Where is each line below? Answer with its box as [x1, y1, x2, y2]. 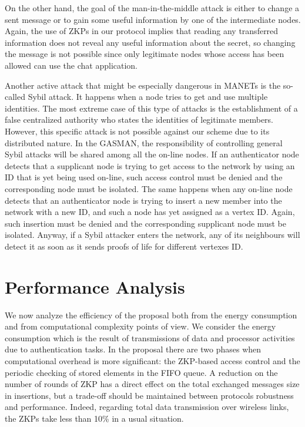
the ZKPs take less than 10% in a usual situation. [5, 412, 184, 424]
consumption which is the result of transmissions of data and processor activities [5, 331, 295, 344]
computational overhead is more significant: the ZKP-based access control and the [5, 354, 300, 367]
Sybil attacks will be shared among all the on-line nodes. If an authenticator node [5, 148, 299, 160]
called [5, 90, 25, 103]
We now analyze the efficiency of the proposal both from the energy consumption [5, 308, 297, 321]
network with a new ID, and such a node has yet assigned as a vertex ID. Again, [5, 206, 295, 218]
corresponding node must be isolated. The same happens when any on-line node [5, 182, 293, 194]
